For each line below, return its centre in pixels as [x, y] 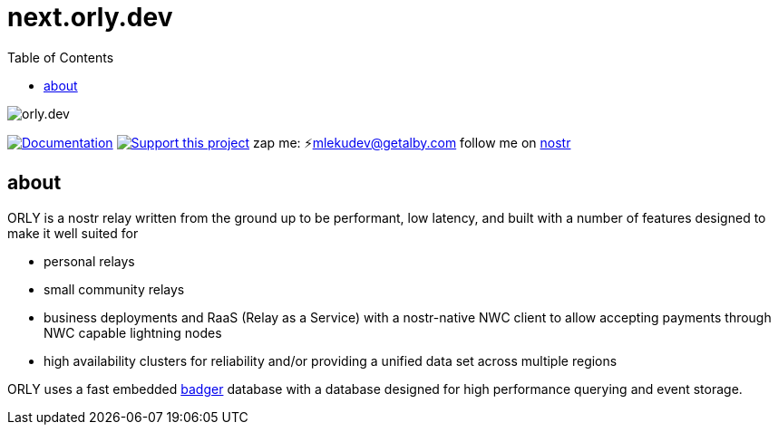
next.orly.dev [90, 17]
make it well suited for [73, 233]
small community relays [114, 289]
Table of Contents [61, 57]
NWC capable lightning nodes [133, 332]
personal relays [89, 261]
